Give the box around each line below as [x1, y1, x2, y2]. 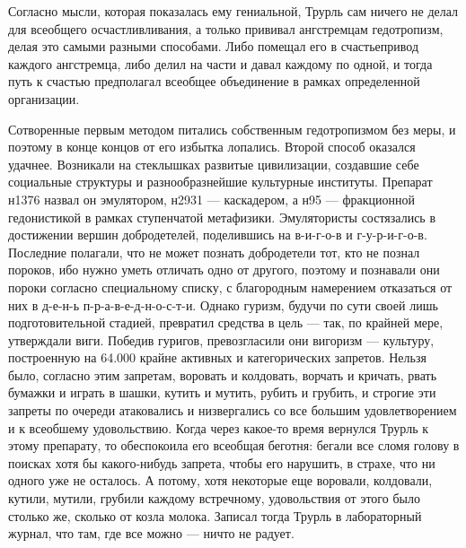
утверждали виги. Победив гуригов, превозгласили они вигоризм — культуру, [8, 330, 435, 349]
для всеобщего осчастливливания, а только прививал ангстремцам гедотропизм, [8, 19, 444, 38]
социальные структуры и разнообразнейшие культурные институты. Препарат [8, 172, 433, 191]
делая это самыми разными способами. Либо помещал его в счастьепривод [8, 37, 419, 56]
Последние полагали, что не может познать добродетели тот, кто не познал [8, 242, 420, 261]
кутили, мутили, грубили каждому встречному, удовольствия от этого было [8, 489, 420, 508]
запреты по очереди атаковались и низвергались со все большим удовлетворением [8, 401, 457, 420]
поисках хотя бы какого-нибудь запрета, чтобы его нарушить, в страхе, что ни [8, 453, 435, 472]
